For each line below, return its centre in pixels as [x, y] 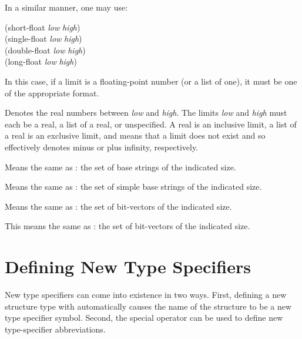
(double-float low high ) [45, 50]
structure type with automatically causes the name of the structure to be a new [148, 306]
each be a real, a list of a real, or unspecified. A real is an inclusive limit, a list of [151, 124]
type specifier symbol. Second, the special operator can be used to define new [144, 318]
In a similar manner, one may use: [66, 7]
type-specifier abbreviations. [55, 329]
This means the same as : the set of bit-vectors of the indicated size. [127, 226]
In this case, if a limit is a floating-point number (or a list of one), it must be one [151, 81]
